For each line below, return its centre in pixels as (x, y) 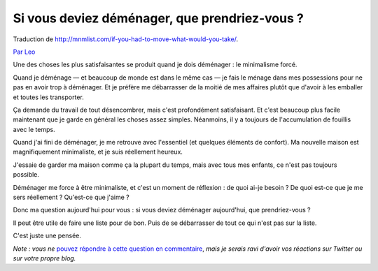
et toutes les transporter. (48, 97)
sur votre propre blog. (44, 258)
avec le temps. (34, 129)
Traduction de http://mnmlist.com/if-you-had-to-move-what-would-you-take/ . (126, 39)
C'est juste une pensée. (47, 236)
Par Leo (24, 52)
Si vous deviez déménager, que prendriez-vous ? (158, 18)
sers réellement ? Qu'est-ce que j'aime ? (71, 197)
